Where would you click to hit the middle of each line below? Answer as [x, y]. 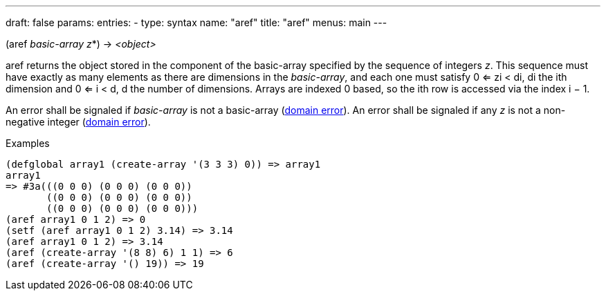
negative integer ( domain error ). [78, 122]
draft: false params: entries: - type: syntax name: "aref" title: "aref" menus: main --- [196, 22]
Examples [28, 143]
